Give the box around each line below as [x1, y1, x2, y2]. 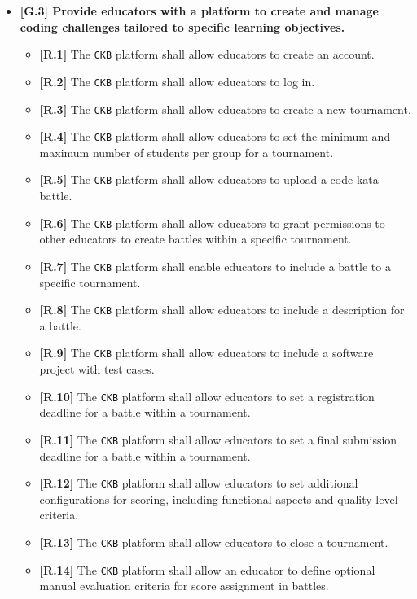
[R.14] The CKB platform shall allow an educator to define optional [39, 561, 375, 578]
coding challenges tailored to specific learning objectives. [20, 18, 345, 35]
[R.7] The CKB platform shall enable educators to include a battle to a [39, 257, 391, 274]
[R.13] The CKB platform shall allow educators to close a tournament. [39, 534, 388, 550]
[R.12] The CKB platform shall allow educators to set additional [39, 474, 358, 492]
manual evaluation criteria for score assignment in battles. [39, 577, 329, 594]
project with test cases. [39, 361, 155, 378]
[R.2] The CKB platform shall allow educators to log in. [39, 72, 315, 90]
